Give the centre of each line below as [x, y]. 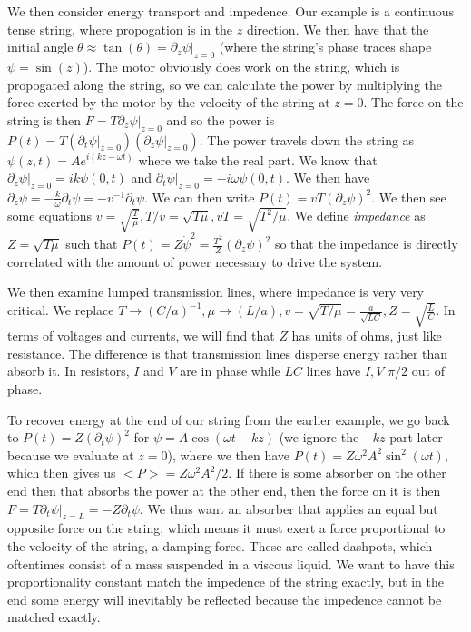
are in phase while [230, 371]
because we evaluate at [71, 454]
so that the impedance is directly [366, 244]
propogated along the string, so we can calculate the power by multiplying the [225, 84]
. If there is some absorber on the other [337, 473]
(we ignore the [319, 437]
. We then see [409, 197]
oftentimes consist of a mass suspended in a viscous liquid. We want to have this [231, 563]
